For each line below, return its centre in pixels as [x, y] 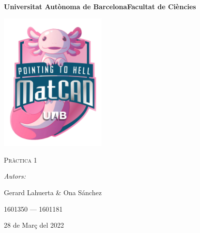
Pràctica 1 [21, 159]
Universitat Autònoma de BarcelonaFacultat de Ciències [100, 6]
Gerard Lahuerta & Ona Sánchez [53, 192]
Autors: [15, 176]
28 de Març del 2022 [34, 225]
